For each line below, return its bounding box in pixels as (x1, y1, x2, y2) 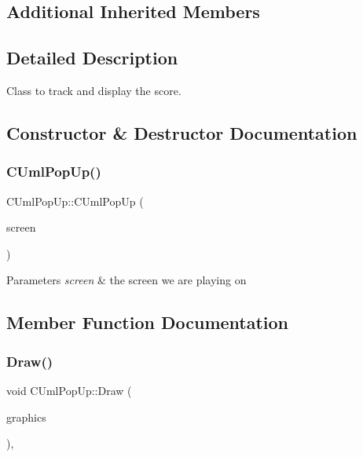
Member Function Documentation (6, 310, 289, 335)
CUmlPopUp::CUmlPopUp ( (6, 192, 144, 209)
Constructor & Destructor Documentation (6, 120, 357, 144)
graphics (6, 408, 46, 425)
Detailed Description (6, 46, 178, 70)
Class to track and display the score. (6, 82, 181, 98)
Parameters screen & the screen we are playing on (6, 272, 247, 288)
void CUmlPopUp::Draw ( (6, 382, 132, 398)
